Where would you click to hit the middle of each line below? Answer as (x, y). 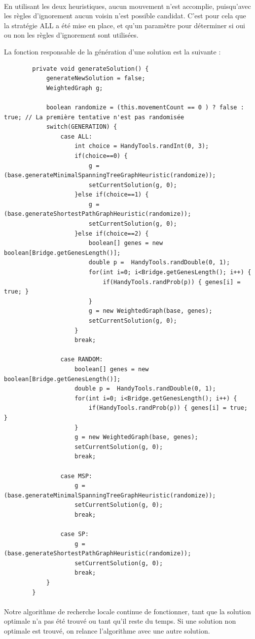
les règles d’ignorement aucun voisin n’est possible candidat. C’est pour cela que (125, 16)
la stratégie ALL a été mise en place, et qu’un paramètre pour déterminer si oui (125, 25)
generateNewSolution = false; (96, 78)
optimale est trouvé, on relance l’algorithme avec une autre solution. (107, 631)
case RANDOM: (82, 360)
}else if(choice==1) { (112, 195)
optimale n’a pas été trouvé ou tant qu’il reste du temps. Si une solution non (120, 621)
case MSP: (76, 476)
